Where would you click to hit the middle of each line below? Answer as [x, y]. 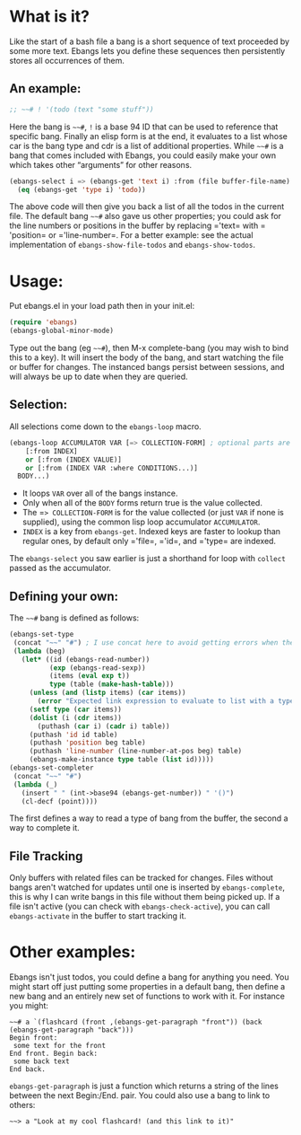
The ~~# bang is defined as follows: [74, 618]
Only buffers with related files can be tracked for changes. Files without [141, 878]
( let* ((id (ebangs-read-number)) [86, 659]
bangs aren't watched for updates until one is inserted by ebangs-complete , [147, 887]
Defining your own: [64, 596]
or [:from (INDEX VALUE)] [74, 460]
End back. [28, 1069]
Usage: [37, 281]
